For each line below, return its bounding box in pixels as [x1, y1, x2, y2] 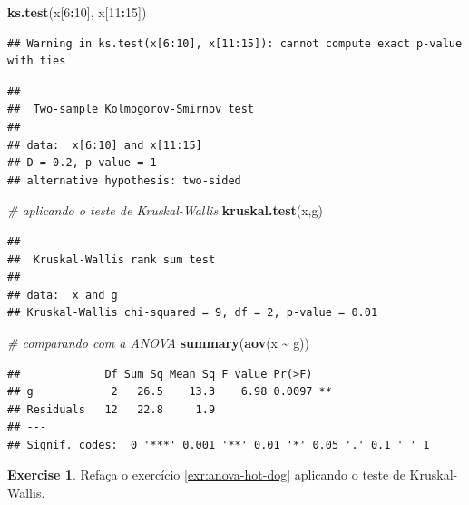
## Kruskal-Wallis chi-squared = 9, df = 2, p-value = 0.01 [7, 306, 378, 320]
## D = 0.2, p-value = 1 [7, 156, 157, 170]
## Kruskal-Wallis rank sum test [7, 252, 216, 266]
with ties [7, 54, 66, 68]
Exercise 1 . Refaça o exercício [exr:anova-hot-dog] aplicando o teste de [7, 465, 405, 484]
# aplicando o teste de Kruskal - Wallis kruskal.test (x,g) [7, 201, 323, 220]
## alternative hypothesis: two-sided [7, 173, 241, 187]
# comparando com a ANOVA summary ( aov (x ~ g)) [7, 332, 310, 352]
